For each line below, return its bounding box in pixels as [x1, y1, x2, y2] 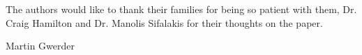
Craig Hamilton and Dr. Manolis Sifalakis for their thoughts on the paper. [6, 15, 323, 30]
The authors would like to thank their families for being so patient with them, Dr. [6, 2, 357, 16]
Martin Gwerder [6, 38, 75, 53]
